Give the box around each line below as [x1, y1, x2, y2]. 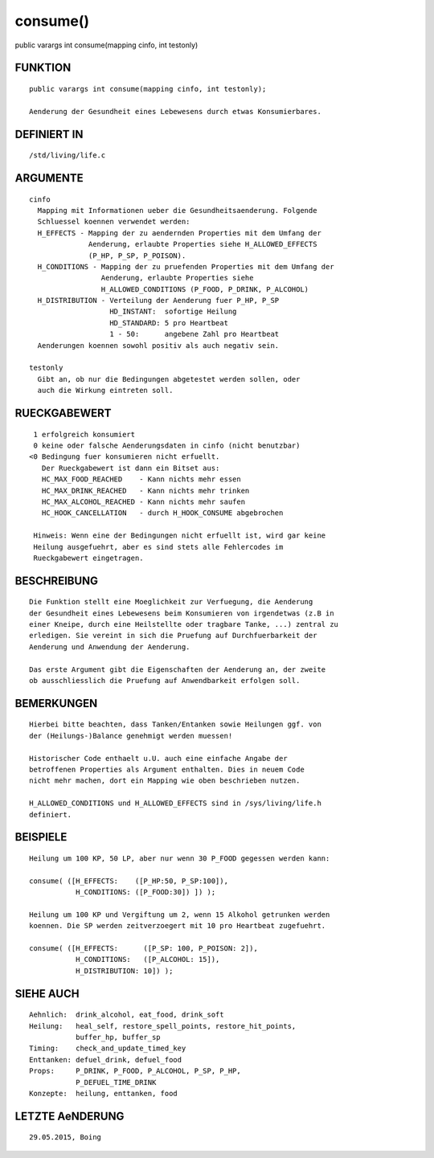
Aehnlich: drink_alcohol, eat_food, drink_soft [29, 1010, 224, 1020]
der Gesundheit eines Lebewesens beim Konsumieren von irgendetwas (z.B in [29, 608, 334, 618]
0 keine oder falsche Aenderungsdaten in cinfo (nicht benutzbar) [33, 440, 301, 450]
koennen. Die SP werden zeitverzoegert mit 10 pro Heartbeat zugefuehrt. [29, 921, 326, 931]
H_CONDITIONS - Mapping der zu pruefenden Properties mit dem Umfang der [37, 262, 334, 271]
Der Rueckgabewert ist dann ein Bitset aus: [41, 463, 220, 473]
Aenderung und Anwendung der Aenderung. [29, 642, 190, 651]
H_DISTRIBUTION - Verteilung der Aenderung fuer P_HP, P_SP [37, 296, 280, 305]
